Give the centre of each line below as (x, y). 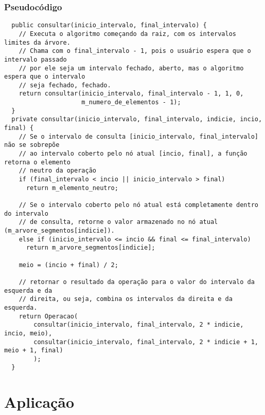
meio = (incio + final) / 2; (68, 265)
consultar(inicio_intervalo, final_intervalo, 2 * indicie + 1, (146, 342)
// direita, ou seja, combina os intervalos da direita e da (126, 299)
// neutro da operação (57, 171)
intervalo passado (36, 59)
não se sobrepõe (32, 145)
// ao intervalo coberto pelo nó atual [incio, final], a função (133, 154)
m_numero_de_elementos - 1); (131, 102)
